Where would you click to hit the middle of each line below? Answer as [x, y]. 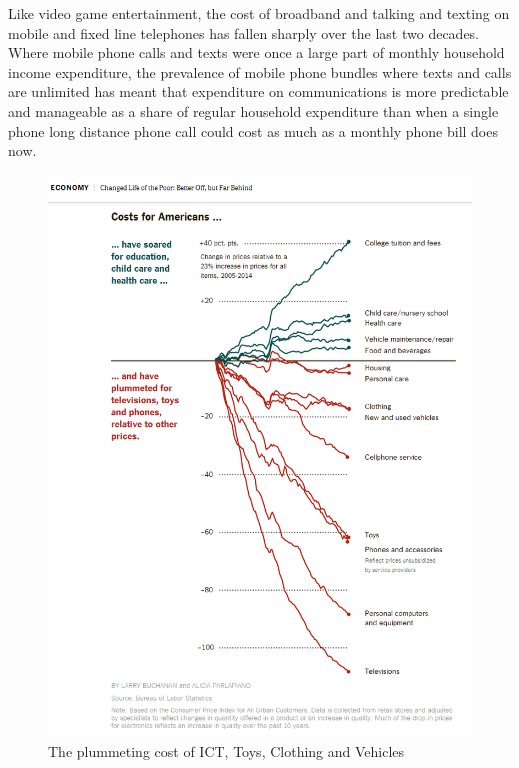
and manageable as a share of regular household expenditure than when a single [253, 110]
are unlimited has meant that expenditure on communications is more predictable [258, 91]
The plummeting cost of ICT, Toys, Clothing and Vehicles [226, 751]
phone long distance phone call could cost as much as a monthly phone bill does [253, 130]
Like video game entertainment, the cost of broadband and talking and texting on [259, 13]
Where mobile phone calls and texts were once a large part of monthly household [256, 52]
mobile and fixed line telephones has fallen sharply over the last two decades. [244, 32]
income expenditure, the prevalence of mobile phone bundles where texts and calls [260, 71]
